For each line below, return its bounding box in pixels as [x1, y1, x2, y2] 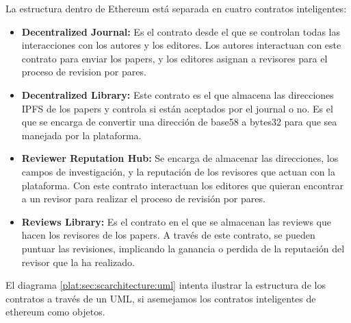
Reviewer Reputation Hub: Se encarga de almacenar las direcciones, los [21, 151, 339, 165]
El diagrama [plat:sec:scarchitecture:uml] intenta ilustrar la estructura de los [5, 278, 326, 292]
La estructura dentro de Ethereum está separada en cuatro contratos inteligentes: [5, 1, 347, 15]
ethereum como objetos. [5, 304, 105, 319]
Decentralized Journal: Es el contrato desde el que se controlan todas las [21, 24, 340, 38]
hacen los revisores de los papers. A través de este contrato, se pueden [21, 228, 315, 242]
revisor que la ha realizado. [21, 254, 135, 269]
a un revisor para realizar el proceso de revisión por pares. [21, 191, 265, 206]
